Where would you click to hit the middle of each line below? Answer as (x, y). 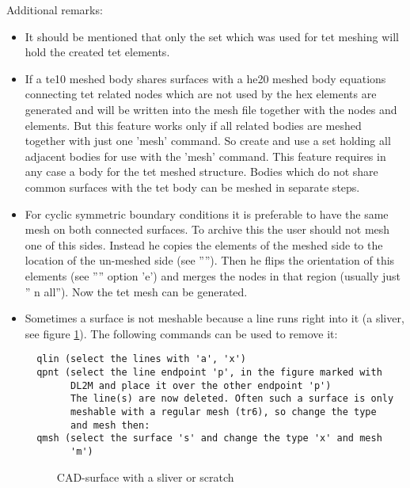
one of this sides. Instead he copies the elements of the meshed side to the (204, 244)
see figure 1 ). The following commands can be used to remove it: (181, 333)
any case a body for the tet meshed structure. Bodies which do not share (201, 172)
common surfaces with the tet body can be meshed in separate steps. (192, 187)
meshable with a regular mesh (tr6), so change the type (224, 412)
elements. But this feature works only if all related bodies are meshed (193, 125)
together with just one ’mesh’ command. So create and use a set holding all (208, 141)
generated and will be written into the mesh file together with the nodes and (211, 109)
